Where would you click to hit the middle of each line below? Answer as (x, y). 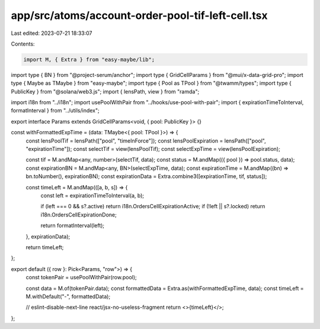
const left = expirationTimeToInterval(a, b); (92, 195)
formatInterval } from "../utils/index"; (55, 111)
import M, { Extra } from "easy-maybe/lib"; (89, 59)
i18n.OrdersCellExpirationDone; (79, 215)
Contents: (23, 44)
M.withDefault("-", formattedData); (68, 296)
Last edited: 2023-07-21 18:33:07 (52, 33)
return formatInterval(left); (73, 225)
